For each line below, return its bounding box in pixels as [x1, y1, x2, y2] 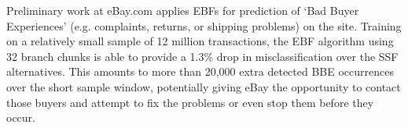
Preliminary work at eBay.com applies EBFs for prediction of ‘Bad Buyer [6, 2, 359, 18]
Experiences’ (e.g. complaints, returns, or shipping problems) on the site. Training [6, 17, 402, 34]
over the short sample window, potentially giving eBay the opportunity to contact [6, 78, 401, 94]
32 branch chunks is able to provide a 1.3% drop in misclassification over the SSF [6, 48, 399, 64]
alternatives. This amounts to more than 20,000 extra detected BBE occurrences [6, 63, 394, 80]
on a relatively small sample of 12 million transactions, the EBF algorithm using [6, 33, 394, 49]
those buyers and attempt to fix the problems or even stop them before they [6, 94, 374, 110]
